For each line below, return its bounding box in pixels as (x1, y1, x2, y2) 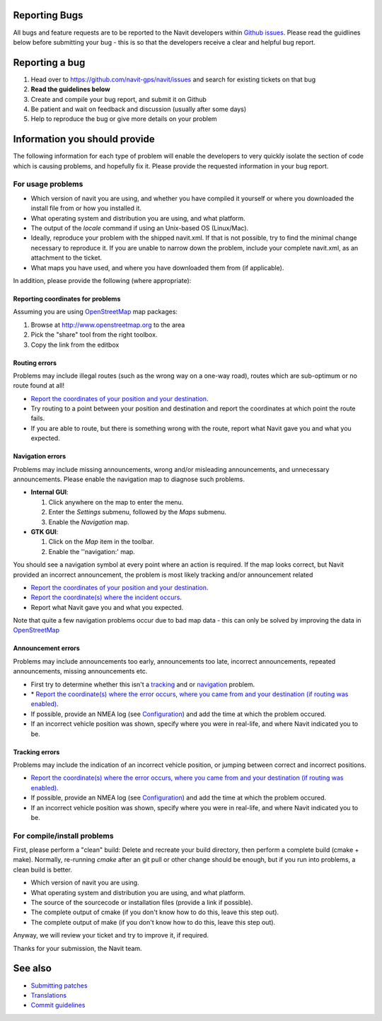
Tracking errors (13, 747, 60, 756)
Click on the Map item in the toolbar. (48, 538, 155, 546)
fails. (30, 414, 45, 422)
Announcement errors (13, 644, 81, 652)
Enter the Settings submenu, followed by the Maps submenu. (48, 508, 226, 517)
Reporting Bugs (13, 9, 83, 21)
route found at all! (13, 381, 65, 390)
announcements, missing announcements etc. (13, 667, 148, 676)
